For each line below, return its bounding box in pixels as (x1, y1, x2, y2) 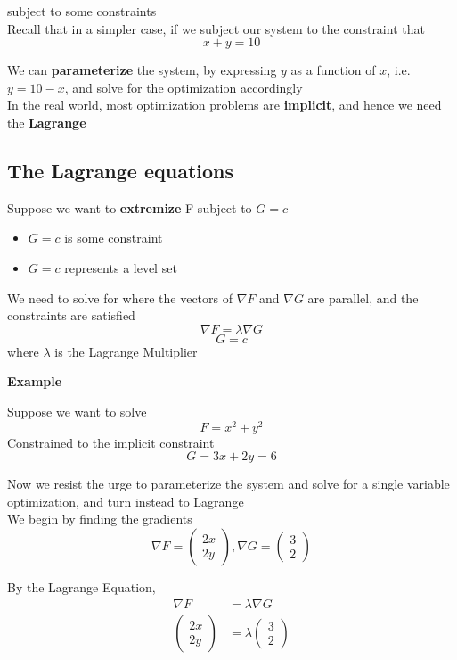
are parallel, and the (307, 288, 419, 307)
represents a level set (64, 258, 177, 276)
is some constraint (64, 228, 163, 247)
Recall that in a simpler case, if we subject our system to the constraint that (7, 19, 425, 37)
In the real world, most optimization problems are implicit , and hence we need (7, 95, 442, 114)
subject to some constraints (7, 2, 157, 20)
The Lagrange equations (7, 156, 234, 184)
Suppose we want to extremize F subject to (7, 198, 252, 217)
